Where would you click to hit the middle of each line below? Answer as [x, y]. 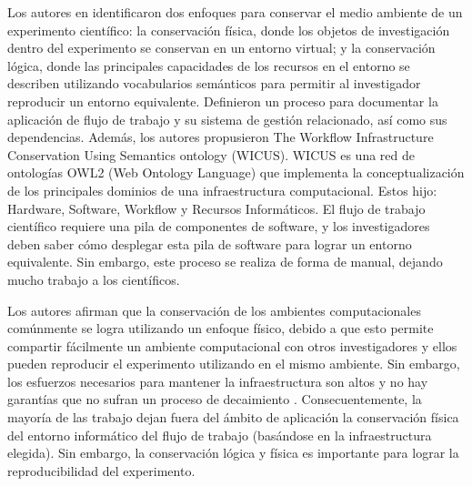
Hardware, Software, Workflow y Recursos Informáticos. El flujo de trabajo [216, 208]
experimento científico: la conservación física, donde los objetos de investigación [229, 30]
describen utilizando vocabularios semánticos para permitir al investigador [214, 83]
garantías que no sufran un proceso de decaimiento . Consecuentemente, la [215, 399]
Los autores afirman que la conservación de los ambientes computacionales [214, 310]
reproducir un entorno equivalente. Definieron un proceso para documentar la [223, 101]
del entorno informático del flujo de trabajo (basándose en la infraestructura [220, 435]
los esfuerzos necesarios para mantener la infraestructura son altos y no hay [218, 381]
